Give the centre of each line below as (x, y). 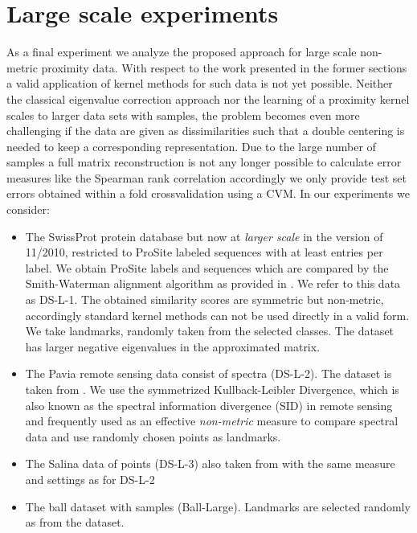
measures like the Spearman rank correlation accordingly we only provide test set (206, 177)
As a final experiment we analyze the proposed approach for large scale (182, 52)
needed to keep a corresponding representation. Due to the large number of (191, 146)
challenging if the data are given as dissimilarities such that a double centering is (206, 131)
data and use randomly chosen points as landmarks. (153, 436)
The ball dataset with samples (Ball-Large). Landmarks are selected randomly (218, 506)
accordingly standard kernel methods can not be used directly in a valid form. (217, 315)
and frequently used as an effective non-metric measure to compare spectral (212, 421)
